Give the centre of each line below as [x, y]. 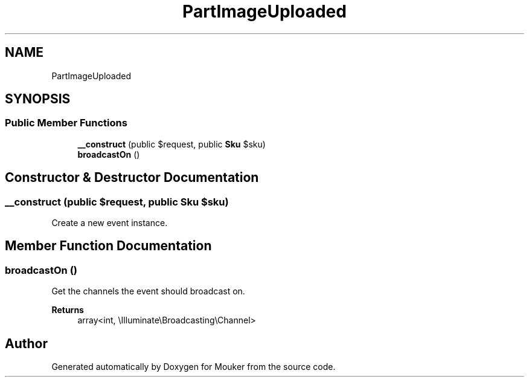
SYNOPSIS [38, 99]
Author [26, 343]
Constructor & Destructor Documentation [132, 178]
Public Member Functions [66, 123]
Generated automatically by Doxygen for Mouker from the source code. [194, 367]
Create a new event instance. [110, 223]
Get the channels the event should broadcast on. [148, 291]
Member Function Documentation [108, 246]
